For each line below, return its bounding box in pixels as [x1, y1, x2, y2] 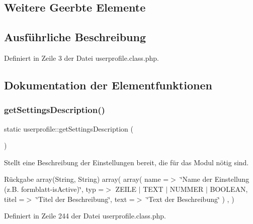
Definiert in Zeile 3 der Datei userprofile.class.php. [4, 52, 159, 63]
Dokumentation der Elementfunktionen [4, 77, 212, 92]
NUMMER [170, 183, 204, 194]
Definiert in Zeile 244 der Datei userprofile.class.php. [4, 210, 166, 221]
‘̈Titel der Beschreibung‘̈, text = [36, 193, 135, 204]
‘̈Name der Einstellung [180, 174, 249, 184]
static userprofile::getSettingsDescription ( [4, 123, 133, 134]
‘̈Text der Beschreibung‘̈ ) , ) [146, 193, 234, 204]
